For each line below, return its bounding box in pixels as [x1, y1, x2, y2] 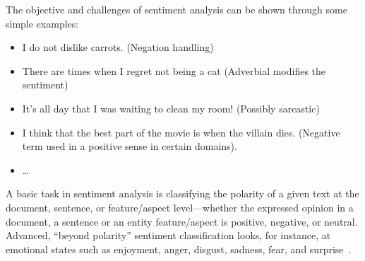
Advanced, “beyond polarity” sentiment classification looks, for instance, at [6, 228, 331, 243]
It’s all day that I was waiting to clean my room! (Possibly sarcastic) [22, 100, 320, 115]
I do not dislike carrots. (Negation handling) [22, 40, 214, 54]
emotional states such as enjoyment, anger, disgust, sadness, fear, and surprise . [6, 241, 352, 256]
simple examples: [6, 16, 79, 30]
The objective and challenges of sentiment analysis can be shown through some [6, 2, 347, 16]
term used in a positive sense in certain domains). [22, 139, 237, 153]
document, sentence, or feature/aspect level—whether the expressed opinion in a [6, 199, 354, 214]
